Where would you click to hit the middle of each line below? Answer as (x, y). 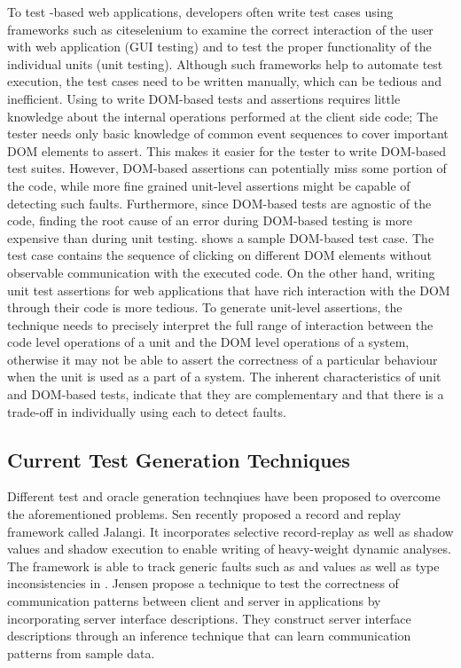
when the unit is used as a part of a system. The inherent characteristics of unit (224, 377)
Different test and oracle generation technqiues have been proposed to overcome (224, 496)
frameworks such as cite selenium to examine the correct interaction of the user (220, 29)
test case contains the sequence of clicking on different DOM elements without (219, 255)
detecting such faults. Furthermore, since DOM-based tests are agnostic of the (219, 203)
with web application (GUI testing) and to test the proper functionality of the (219, 47)
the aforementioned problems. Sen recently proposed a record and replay (204, 514)
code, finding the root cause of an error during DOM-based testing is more (210, 220)
